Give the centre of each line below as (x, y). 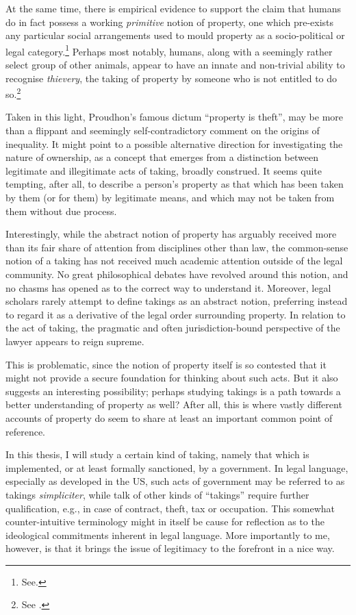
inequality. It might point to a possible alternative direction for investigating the (174, 143)
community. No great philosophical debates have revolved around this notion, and (177, 274)
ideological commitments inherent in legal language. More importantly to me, (168, 535)
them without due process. (61, 211)
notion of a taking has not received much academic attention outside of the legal (174, 261)
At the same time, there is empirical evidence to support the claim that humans (173, 8)
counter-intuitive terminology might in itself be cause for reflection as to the (165, 522)
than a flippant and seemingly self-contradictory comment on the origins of (163, 130)
